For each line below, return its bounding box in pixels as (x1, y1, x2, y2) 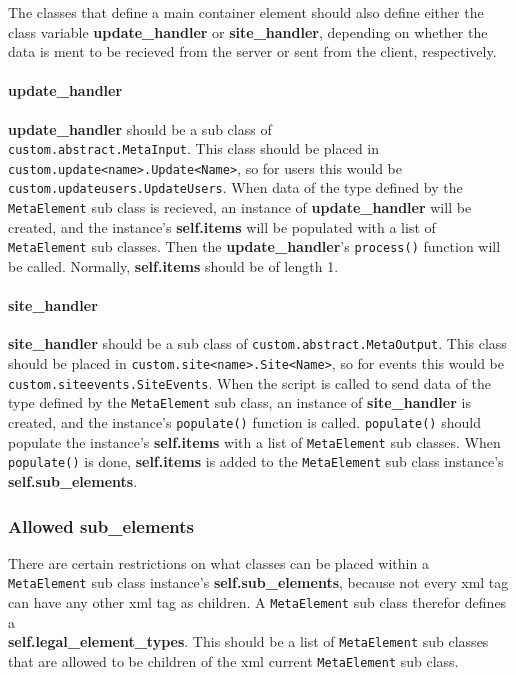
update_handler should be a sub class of (8, 118, 272, 139)
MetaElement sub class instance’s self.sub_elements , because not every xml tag (8, 572, 509, 593)
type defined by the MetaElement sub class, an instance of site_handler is (8, 392, 471, 413)
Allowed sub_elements (8, 513, 194, 538)
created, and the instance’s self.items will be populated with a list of (8, 216, 436, 237)
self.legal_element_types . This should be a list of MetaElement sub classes (8, 631, 489, 652)
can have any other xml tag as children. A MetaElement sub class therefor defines (8, 592, 507, 613)
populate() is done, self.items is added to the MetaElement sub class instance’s (8, 451, 504, 472)
